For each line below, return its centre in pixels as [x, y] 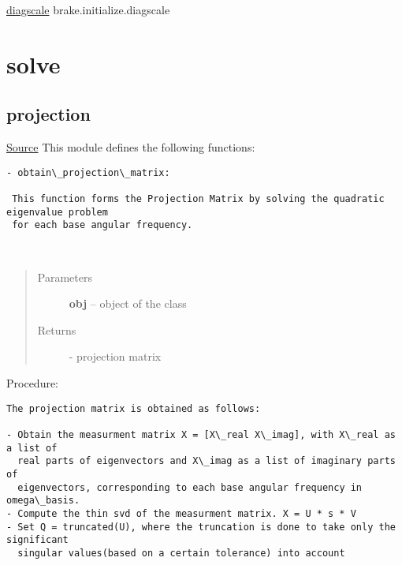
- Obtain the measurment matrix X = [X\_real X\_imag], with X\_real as [201, 434]
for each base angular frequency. [102, 225]
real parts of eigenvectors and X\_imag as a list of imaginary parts [207, 461]
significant [37, 540]
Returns [57, 329]
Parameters [65, 277]
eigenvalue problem [57, 212]
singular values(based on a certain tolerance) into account [181, 553]
